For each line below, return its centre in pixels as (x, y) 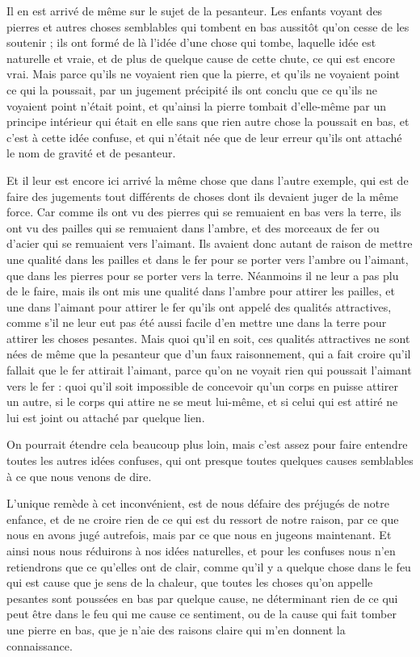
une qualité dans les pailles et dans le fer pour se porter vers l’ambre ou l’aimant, (208, 259)
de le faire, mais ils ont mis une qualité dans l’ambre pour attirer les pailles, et (201, 291)
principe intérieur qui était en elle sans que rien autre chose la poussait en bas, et (208, 121)
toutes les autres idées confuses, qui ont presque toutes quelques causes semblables (210, 460)
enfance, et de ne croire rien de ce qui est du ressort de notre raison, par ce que (203, 519)
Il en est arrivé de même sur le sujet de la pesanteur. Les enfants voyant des (195, 10)
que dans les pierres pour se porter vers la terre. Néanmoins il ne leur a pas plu (203, 275)
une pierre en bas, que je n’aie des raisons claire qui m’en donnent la (176, 629)
